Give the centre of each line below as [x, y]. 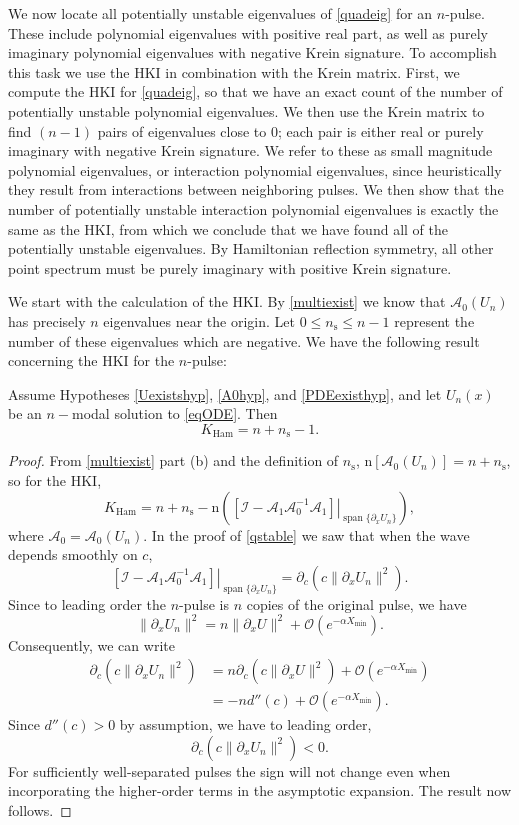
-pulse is [204, 603]
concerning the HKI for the [91, 360]
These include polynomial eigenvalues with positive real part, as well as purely [248, 32]
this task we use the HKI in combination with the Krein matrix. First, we [234, 71]
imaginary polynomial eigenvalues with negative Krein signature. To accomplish [252, 52]
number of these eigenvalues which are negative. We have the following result [244, 340]
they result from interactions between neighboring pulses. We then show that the [256, 189]
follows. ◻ [40, 810]
